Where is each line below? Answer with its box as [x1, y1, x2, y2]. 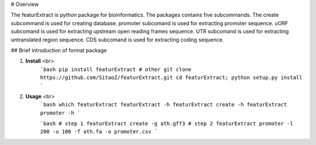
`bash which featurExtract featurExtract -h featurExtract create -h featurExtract [40, 101, 287, 108]
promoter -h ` [40, 109, 81, 116]
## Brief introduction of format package [11, 47, 107, 54]
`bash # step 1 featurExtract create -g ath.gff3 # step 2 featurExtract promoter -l [40, 120, 294, 127]
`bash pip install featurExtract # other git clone [40, 66, 192, 72]
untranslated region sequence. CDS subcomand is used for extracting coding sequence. [11, 36, 224, 43]
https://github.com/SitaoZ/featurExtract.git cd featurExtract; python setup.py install [40, 74, 303, 81]
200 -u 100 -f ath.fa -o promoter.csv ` [40, 129, 158, 135]
